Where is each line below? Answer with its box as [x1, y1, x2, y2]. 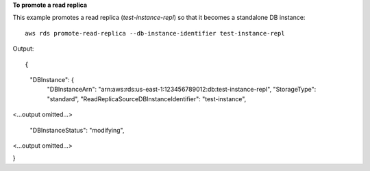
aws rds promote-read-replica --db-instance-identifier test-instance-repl [25, 29, 285, 37]
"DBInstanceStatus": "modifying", [29, 126, 125, 134]
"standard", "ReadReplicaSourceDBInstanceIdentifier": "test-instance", [47, 94, 247, 103]
